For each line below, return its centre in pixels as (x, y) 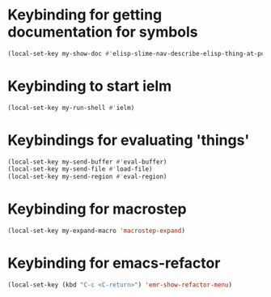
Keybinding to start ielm (90, 86)
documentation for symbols (103, 32)
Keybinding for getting (85, 15)
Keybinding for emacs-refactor (114, 263)
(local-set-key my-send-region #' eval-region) (87, 177)
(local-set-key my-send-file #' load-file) (80, 169)
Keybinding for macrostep (97, 209)
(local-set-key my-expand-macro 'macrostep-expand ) (96, 231)
